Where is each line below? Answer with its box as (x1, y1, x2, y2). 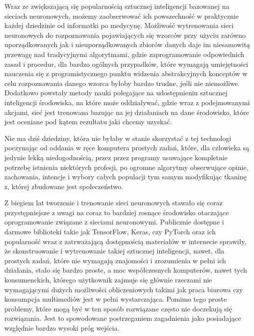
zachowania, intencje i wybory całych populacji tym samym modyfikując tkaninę (4, 171, 247, 182)
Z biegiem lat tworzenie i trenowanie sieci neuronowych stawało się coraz (4, 197, 223, 208)
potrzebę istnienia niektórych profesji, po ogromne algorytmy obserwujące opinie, (4, 162, 249, 172)
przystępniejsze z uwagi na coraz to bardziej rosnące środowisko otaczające (4, 207, 229, 217)
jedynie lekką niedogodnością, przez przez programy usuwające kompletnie (4, 152, 228, 162)
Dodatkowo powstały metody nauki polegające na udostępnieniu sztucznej (4, 87, 228, 98)
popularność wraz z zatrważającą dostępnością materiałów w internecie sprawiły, (4, 236, 247, 246)
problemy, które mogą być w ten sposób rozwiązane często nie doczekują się (4, 303, 232, 313)
